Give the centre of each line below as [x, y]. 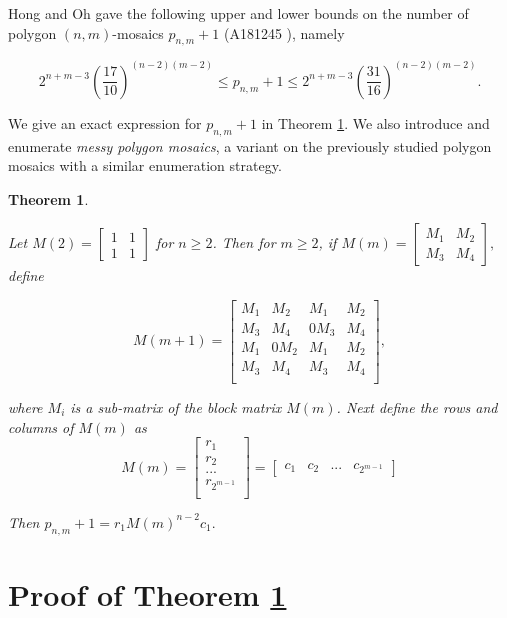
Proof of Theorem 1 [147, 593]
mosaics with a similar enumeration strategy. [145, 165]
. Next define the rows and [417, 406]
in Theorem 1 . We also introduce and [375, 122]
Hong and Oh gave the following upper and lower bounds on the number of [238, 13]
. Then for [244, 242]
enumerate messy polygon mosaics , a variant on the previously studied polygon [250, 145]
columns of [41, 426]
